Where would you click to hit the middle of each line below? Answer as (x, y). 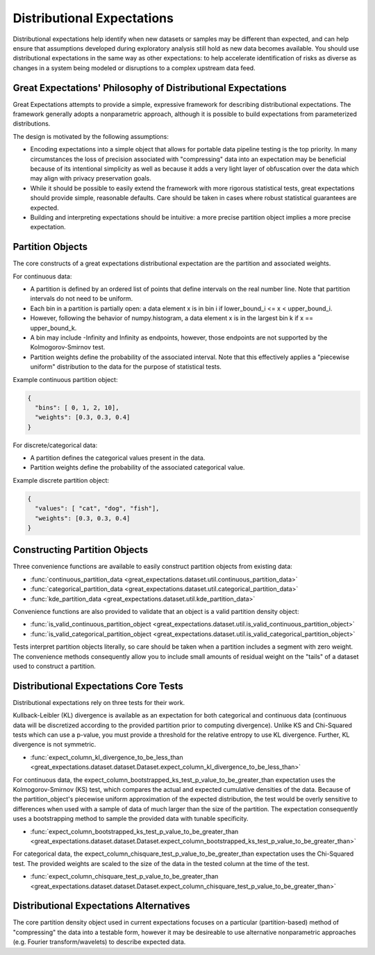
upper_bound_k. (53, 328)
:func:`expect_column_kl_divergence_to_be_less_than (107, 757)
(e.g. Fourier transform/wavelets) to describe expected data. (99, 942)
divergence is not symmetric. (55, 745)
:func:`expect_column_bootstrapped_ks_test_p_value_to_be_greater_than (134, 831)
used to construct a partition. (55, 666)
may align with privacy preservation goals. (91, 178)
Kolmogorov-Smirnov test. (68, 347)
